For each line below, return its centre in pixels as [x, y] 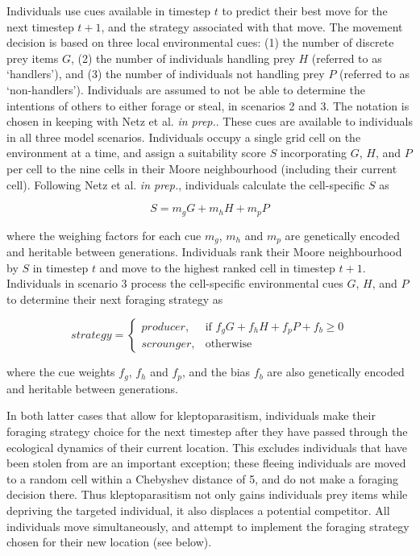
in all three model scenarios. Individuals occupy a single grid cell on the [184, 137]
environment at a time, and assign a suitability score [136, 153]
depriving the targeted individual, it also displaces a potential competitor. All [198, 510]
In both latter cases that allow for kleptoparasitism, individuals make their [191, 415]
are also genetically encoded [336, 372]
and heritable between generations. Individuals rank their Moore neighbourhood [204, 252]
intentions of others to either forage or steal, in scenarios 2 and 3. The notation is [208, 105]
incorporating [314, 153]
